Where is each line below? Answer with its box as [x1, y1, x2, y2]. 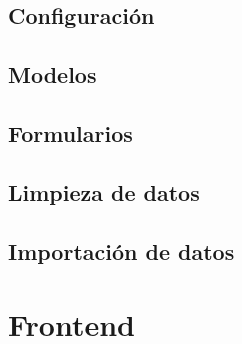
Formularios [8, 117, 133, 148]
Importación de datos [8, 235, 235, 266]
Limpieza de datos [8, 176, 200, 207]
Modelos [8, 59, 97, 90]
